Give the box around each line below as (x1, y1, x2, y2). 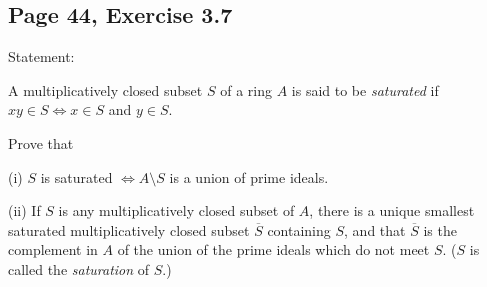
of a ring (220, 79, 272, 100)
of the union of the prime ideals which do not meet (117, 239, 430, 260)
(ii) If (8, 200, 41, 221)
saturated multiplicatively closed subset (8, 219, 250, 240)
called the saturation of (8, 258, 150, 279)
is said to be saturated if (291, 79, 439, 100)
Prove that (8, 132, 74, 153)
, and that (344, 219, 406, 240)
